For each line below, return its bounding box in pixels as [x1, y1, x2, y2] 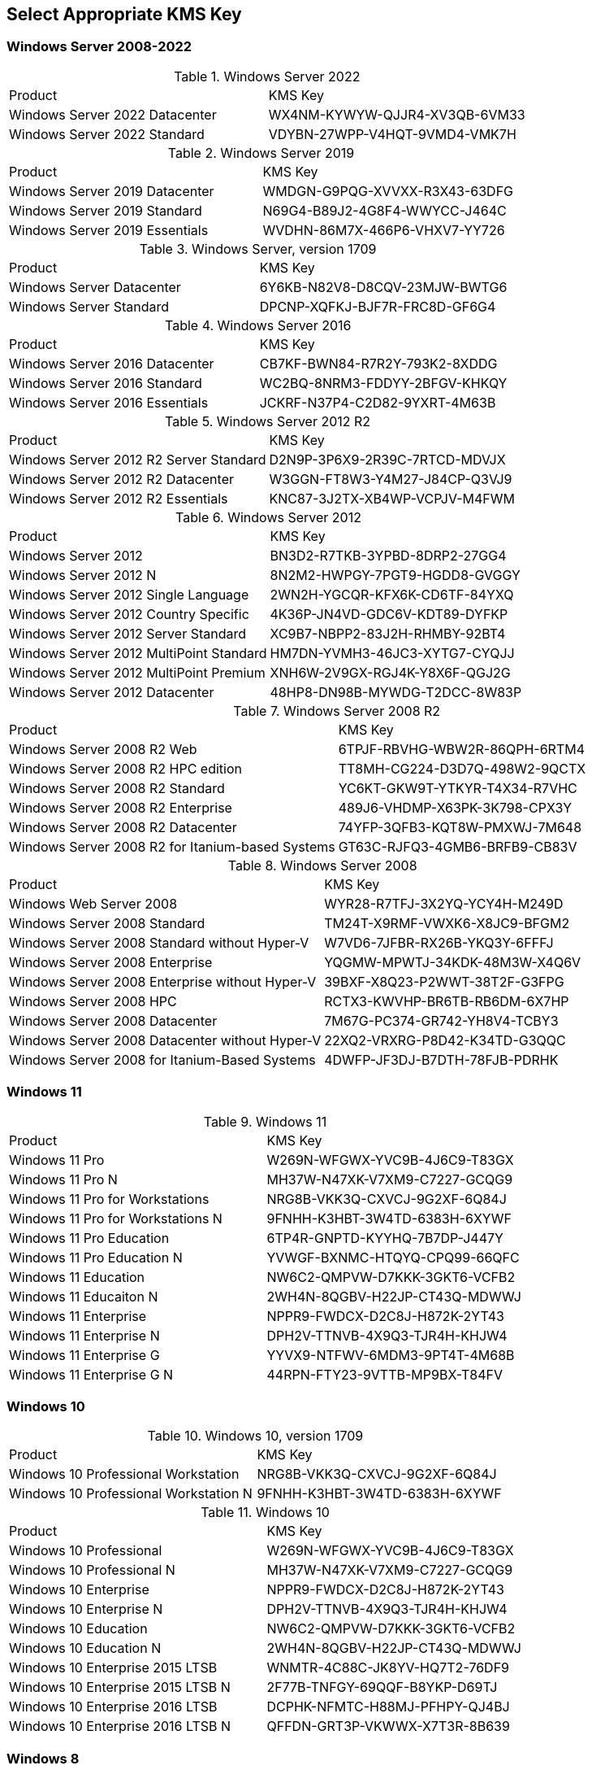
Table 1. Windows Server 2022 [174, 68, 361, 85]
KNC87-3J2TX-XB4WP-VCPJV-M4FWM [269, 490, 516, 507]
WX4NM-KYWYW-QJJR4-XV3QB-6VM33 [268, 106, 525, 123]
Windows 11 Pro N [9, 1171, 118, 1188]
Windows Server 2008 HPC [9, 992, 177, 1009]
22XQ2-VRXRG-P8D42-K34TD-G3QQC [324, 1031, 566, 1048]
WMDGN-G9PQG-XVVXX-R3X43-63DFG [262, 182, 514, 199]
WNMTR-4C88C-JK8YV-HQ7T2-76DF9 [266, 1659, 510, 1676]
